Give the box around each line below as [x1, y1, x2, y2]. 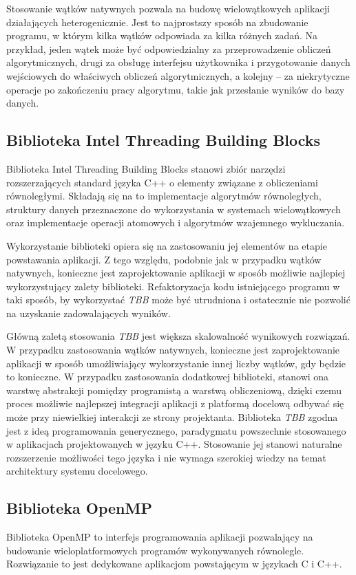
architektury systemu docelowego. [6, 464, 148, 478]
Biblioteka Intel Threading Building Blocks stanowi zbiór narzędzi [6, 161, 286, 175]
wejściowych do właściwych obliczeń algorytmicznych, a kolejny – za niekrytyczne [6, 68, 350, 83]
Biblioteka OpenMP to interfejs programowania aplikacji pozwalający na [6, 530, 313, 544]
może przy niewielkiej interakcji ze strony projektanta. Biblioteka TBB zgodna [6, 410, 338, 424]
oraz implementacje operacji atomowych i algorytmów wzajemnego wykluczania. [6, 215, 345, 230]
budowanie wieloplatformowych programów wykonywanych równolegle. [6, 543, 304, 557]
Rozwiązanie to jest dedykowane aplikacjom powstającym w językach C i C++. [6, 556, 342, 571]
